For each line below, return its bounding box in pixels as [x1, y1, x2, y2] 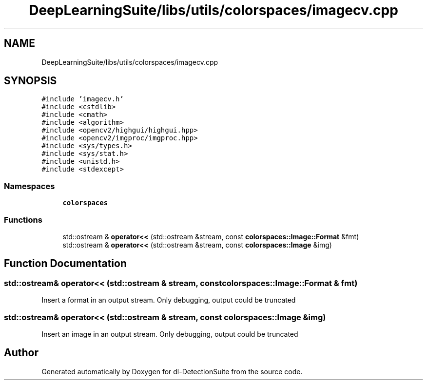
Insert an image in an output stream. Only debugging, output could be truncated [41, 329, 298, 338]
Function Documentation [4, 257, 127, 270]
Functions [4, 214, 42, 225]
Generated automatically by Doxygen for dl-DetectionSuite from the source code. [41, 367, 303, 376]
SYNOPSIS [4, 75, 57, 87]
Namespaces [4, 181, 55, 191]
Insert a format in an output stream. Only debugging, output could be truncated [41, 296, 296, 305]
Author [4, 346, 39, 359]
